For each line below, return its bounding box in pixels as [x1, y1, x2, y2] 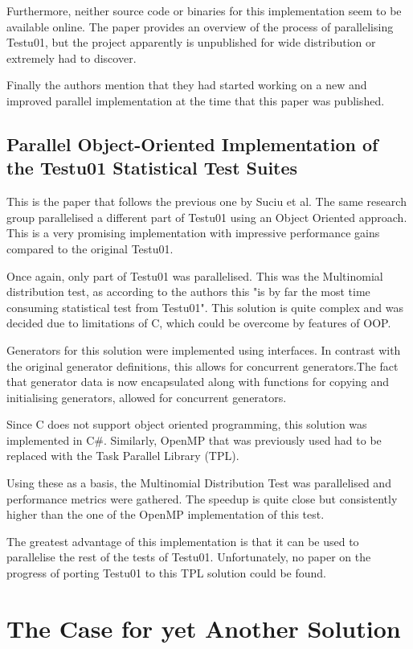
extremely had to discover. [6, 49, 137, 66]
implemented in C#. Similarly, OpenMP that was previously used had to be [6, 431, 382, 448]
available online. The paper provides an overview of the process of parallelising [6, 18, 394, 35]
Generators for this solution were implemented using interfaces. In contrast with [6, 341, 401, 358]
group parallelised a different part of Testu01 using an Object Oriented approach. [6, 208, 407, 225]
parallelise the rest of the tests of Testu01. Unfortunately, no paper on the [6, 548, 371, 565]
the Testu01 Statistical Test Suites [6, 155, 298, 180]
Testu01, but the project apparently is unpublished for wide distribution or [6, 34, 376, 51]
